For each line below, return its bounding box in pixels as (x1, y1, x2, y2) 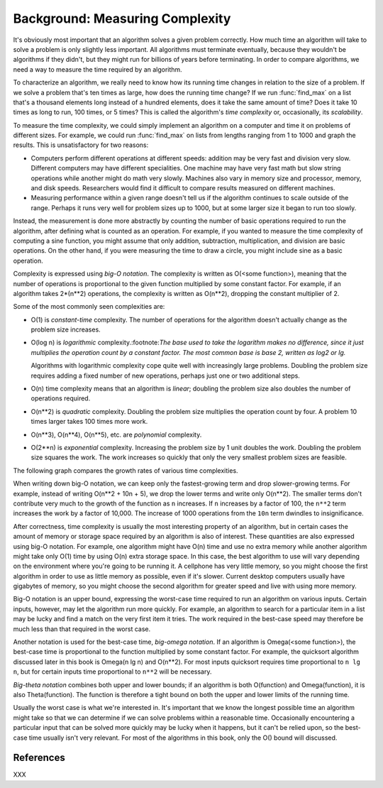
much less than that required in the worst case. (13, 625, 151, 633)
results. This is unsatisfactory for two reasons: (13, 141, 149, 149)
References (13, 752, 65, 764)
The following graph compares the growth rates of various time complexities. (13, 466, 238, 475)
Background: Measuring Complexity (13, 11, 231, 26)
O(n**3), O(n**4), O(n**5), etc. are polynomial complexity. (30, 430, 202, 439)
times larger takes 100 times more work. (30, 417, 148, 426)
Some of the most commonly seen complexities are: (13, 302, 165, 311)
